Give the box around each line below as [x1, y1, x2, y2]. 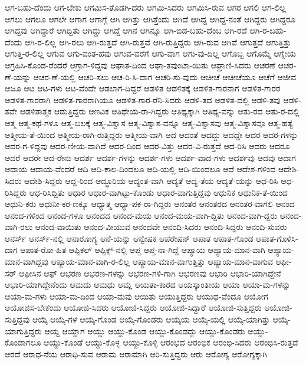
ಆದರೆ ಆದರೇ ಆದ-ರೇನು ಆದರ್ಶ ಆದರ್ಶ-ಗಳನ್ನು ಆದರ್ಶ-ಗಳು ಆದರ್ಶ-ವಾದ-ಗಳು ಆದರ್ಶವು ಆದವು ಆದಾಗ [5, 151, 296, 163]
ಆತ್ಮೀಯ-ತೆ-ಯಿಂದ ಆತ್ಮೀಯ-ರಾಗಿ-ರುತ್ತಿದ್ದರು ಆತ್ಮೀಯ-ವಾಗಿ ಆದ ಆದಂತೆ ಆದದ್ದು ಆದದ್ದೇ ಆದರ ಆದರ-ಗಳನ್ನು [5, 128, 298, 140]
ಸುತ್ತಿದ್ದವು [5, 313, 30, 325]
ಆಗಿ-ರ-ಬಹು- [249, 24, 287, 37]
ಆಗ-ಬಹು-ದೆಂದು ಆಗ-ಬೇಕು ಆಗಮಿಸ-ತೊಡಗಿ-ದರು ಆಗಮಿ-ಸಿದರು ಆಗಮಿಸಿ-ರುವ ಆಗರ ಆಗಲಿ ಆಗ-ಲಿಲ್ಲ [5, 1, 286, 13]
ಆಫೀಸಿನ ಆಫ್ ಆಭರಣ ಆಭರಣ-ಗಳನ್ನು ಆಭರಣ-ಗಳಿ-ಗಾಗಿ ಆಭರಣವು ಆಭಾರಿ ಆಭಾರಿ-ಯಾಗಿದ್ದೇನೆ [19, 267, 281, 279]
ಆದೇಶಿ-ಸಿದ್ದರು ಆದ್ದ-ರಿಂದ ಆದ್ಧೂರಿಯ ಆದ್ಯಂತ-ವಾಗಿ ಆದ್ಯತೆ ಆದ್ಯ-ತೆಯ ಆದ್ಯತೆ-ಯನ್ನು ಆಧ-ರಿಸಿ [24, 174, 278, 186]
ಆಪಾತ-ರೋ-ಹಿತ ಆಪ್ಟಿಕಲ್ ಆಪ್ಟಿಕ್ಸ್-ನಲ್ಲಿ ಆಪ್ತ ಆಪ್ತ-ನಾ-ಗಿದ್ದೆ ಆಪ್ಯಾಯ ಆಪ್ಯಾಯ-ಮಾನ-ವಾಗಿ [20, 244, 265, 256]
